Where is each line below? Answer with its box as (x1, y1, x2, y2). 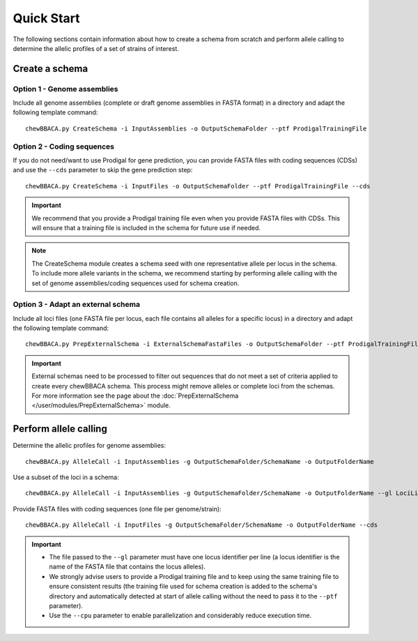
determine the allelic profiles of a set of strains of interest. (13, 44, 179, 52)
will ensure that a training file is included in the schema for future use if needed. (31, 223, 261, 232)
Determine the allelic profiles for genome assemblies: (13, 442, 167, 450)
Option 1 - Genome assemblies (13, 84, 118, 93)
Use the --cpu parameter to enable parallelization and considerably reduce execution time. (49, 611, 312, 620)
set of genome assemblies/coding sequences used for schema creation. (31, 279, 240, 287)
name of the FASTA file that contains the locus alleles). (49, 562, 206, 571)
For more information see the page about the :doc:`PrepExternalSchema (31, 391, 239, 400)
